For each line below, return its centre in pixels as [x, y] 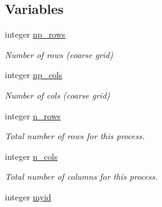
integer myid [28, 196]
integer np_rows [35, 34]
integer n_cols [31, 156]
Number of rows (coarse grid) [59, 54]
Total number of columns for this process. [81, 176]
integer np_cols [34, 75]
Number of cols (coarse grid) [57, 95]
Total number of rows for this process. [75, 136]
